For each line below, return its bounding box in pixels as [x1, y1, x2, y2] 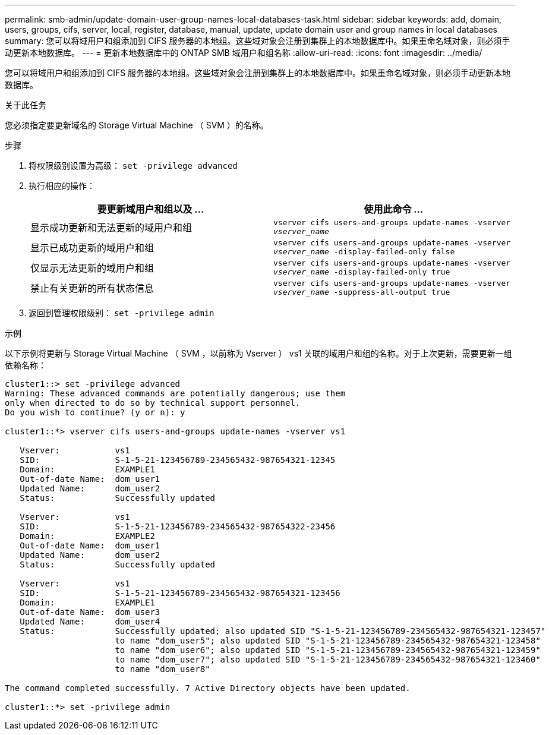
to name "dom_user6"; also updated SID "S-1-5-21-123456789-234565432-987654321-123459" [115, 645, 541, 655]
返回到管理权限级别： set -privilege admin [29, 308, 214, 318]
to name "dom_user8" [115, 664, 210, 674]
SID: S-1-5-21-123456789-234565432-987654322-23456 [20, 522, 336, 531]
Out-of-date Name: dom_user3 [20, 607, 160, 617]
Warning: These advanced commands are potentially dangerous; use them [5, 389, 346, 398]
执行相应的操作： [29, 181, 95, 191]
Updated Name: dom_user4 [20, 617, 160, 626]
